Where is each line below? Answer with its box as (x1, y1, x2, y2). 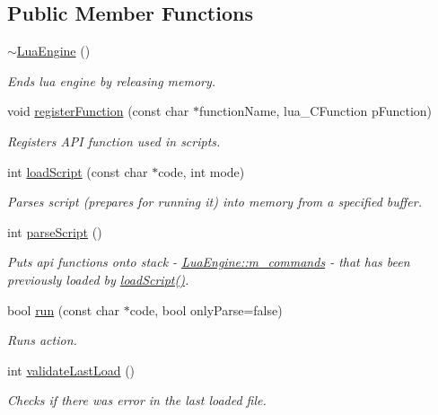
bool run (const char (7, 300, 120, 319)
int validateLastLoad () (7, 360, 136, 379)
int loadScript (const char (7, 162, 148, 181)
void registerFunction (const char (7, 102, 189, 120)
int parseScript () (7, 222, 102, 241)
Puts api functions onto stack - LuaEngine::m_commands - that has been (7, 252, 410, 271)
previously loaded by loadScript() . (7, 269, 189, 288)
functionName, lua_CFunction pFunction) (199, 102, 433, 120)
